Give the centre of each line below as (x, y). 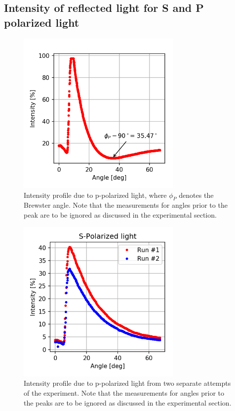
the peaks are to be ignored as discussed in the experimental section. (128, 402)
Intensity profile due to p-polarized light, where (95, 195)
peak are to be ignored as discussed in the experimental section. (120, 214)
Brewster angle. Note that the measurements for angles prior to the (126, 205)
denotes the (196, 195)
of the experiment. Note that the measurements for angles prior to (124, 393)
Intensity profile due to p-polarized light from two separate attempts (127, 383)
